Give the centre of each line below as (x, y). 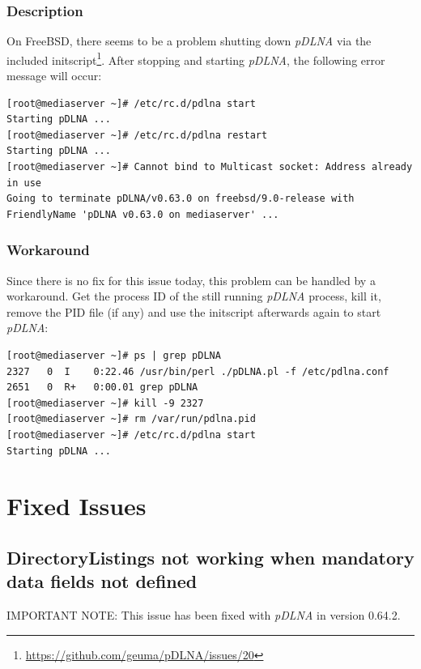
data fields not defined (102, 581)
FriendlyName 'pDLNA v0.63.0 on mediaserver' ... (143, 214)
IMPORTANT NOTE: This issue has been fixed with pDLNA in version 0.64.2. (204, 615)
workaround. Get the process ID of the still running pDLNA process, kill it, (194, 296)
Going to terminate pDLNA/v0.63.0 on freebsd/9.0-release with (181, 199)
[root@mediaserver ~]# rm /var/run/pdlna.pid (131, 419)
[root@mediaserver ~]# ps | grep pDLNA (114, 356)
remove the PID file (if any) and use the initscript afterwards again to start (194, 311)
